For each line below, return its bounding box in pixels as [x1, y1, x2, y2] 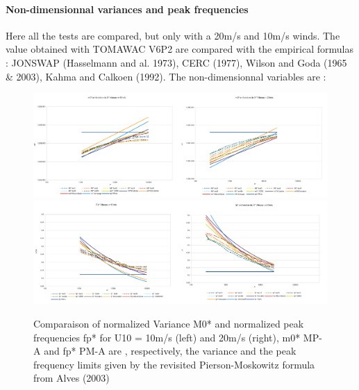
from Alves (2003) [33, 371, 110, 385]
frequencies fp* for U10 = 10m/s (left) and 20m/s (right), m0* [33, 330, 301, 344]
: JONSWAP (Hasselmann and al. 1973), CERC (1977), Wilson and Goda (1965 [6, 55, 347, 69]
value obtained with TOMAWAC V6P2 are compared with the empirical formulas [6, 42, 353, 56]
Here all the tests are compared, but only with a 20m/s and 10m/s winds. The [6, 28, 340, 42]
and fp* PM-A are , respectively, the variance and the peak [44, 344, 297, 358]
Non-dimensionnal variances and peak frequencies [6, 1, 249, 16]
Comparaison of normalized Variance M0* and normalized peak [33, 316, 304, 331]
